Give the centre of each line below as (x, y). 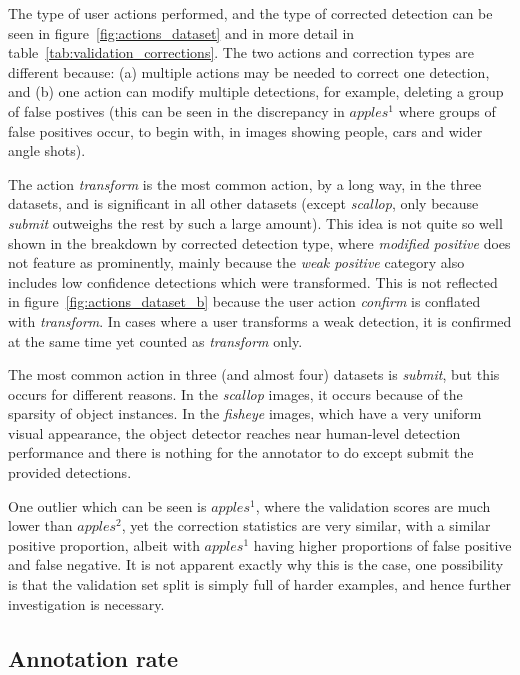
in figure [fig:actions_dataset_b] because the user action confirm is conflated (244, 301)
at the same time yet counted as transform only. (155, 340)
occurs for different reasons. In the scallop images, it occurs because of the (235, 393)
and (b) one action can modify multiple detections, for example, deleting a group (256, 91)
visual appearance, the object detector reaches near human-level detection (234, 432)
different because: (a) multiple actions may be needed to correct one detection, (249, 71)
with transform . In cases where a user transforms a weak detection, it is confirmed (260, 320)
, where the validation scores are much (373, 505)
